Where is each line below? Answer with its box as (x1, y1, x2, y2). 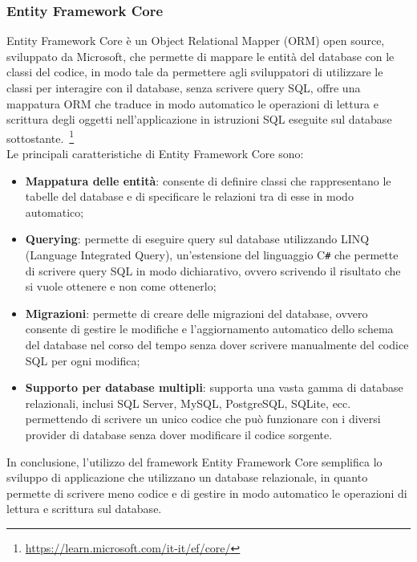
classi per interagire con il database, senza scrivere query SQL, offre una (6, 79, 361, 96)
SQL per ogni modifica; (25, 352, 140, 369)
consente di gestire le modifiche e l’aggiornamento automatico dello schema (25, 320, 394, 337)
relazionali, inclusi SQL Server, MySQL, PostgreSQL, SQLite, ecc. (25, 394, 351, 411)
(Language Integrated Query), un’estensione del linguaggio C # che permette (25, 246, 399, 263)
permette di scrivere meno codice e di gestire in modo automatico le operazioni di (6, 484, 407, 501)
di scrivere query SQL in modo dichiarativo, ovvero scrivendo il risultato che (25, 262, 401, 279)
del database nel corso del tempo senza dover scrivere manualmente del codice (25, 336, 409, 353)
